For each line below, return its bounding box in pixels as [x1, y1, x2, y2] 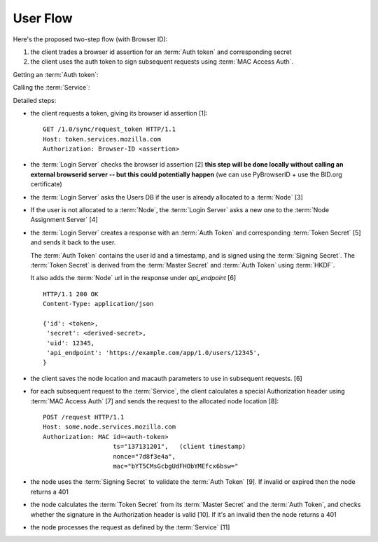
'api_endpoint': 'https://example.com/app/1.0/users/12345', [46, 349, 261, 357]
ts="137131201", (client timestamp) [113, 443, 246, 451]
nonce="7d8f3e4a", [113, 452, 176, 460]
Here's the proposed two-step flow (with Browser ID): [13, 35, 168, 43]
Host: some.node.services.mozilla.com [43, 423, 176, 431]
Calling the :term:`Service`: [13, 83, 90, 92]
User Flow [13, 11, 73, 26]
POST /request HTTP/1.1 [43, 413, 125, 422]
